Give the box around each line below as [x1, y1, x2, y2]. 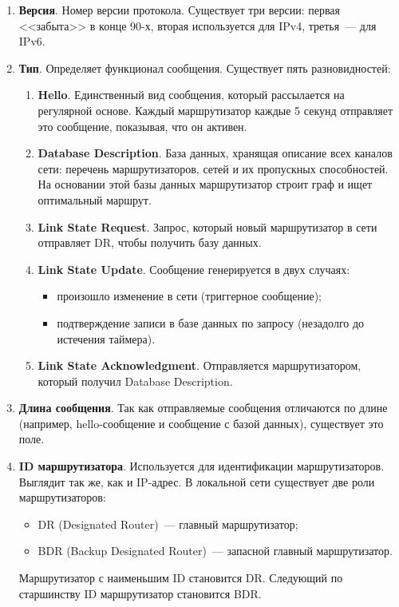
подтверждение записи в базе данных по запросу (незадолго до [57, 314, 365, 331]
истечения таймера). [57, 330, 156, 347]
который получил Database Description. [38, 372, 233, 389]
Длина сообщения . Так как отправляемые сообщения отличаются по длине [18, 399, 388, 416]
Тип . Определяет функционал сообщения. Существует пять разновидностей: [18, 59, 391, 76]
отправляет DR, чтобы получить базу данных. [38, 234, 262, 251]
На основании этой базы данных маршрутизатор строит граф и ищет [38, 176, 373, 192]
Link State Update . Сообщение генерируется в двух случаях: [38, 260, 350, 277]
